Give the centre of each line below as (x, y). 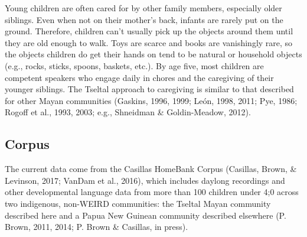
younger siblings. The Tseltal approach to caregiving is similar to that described (149, 89)
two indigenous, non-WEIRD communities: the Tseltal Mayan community (138, 203)
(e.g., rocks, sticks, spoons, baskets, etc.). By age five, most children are (134, 65)
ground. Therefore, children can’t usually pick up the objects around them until (149, 31)
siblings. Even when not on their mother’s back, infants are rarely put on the (144, 19)
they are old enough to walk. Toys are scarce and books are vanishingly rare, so (149, 42)
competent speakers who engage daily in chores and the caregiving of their (139, 77)
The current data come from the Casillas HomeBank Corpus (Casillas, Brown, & (151, 169)
